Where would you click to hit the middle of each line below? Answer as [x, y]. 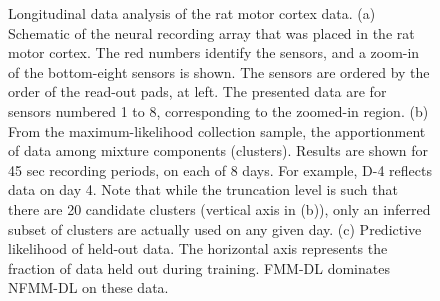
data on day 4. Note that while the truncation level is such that [203, 189]
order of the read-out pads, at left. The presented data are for [197, 91]
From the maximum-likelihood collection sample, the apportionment [217, 130]
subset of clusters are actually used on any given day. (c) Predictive [215, 228]
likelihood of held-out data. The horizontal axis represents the [198, 248]
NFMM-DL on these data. [88, 287]
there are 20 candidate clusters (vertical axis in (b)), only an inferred [219, 208]
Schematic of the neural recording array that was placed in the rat [211, 32]
